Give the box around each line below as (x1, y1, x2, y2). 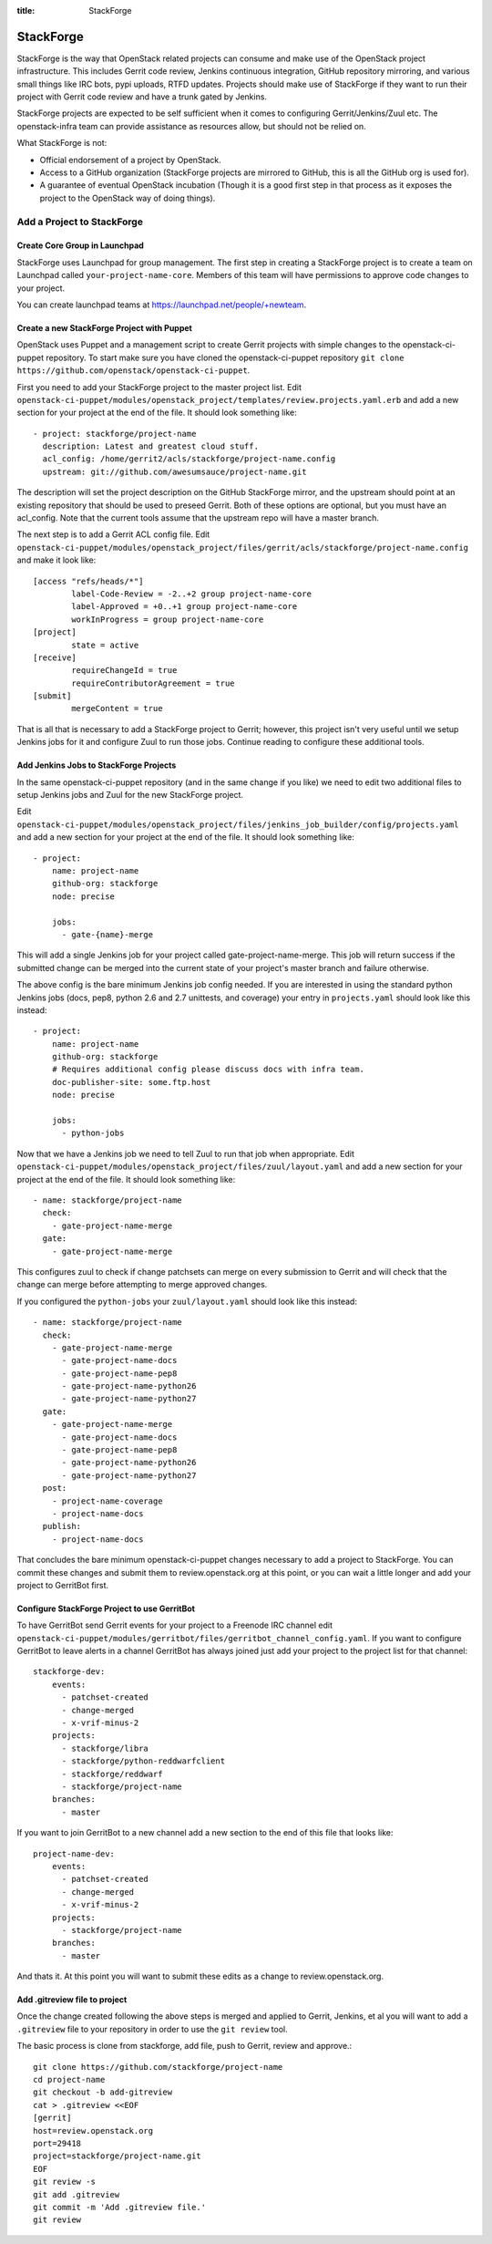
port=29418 (33, 2138, 82, 2148)
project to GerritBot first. (16, 1579, 109, 1590)
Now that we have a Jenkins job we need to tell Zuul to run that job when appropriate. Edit (16, 1148, 355, 1159)
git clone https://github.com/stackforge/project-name (33, 2062, 283, 2072)
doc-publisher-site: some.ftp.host (51, 1077, 211, 1087)
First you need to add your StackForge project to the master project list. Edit (16, 381, 302, 392)
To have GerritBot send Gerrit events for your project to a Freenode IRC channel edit (16, 1619, 333, 1631)
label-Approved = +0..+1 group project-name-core (71, 602, 298, 612)
